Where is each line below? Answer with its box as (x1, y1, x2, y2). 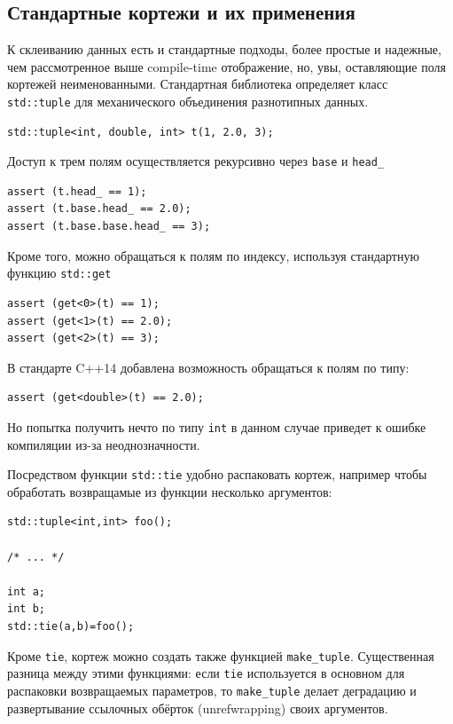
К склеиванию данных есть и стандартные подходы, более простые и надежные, (7, 40, 441, 59)
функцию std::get (7, 264, 112, 282)
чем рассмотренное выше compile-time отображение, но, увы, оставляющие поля (7, 57, 446, 75)
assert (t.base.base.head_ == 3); (7, 220, 211, 233)
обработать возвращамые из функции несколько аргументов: (7, 482, 332, 500)
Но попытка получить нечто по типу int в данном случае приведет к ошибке (7, 417, 426, 436)
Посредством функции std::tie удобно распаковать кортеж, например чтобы (7, 465, 427, 484)
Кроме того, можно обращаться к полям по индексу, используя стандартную (7, 246, 419, 264)
